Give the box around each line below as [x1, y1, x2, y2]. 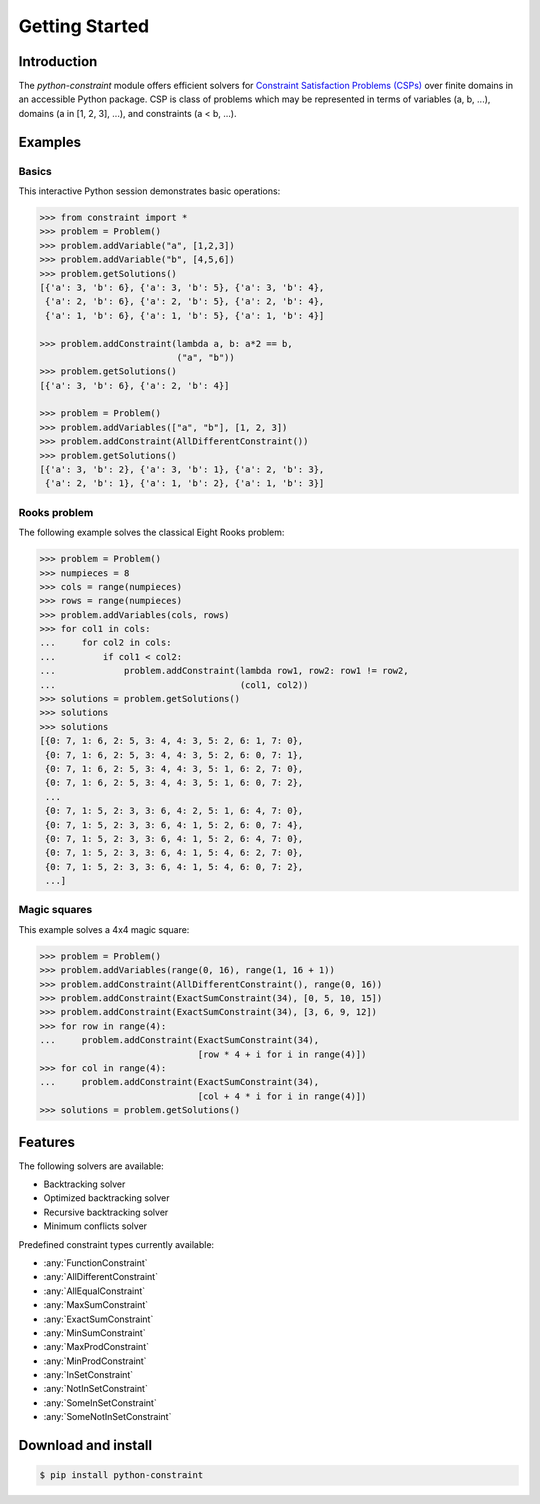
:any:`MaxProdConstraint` [43, 1341, 150, 1353]
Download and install [18, 1437, 153, 1454]
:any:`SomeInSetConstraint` [43, 1396, 157, 1409]
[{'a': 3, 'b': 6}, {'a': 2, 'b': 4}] [39, 380, 230, 391]
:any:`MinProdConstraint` [43, 1355, 147, 1367]
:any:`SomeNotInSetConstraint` [43, 1411, 172, 1423]
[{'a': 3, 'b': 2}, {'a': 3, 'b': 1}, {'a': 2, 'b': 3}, [39, 464, 325, 475]
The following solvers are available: [18, 1160, 164, 1172]
